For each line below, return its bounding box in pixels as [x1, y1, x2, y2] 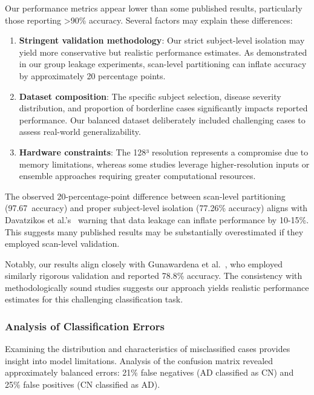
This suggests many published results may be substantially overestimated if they [5, 225, 304, 238]
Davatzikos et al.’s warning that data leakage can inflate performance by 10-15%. [5, 213, 309, 226]
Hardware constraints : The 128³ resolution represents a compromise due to [19, 145, 309, 158]
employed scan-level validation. [5, 237, 120, 250]
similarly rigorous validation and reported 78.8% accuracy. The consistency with [5, 269, 303, 282]
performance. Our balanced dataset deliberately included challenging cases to [19, 113, 306, 126]
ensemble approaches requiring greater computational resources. [19, 169, 256, 182]
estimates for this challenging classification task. [5, 293, 183, 305]
